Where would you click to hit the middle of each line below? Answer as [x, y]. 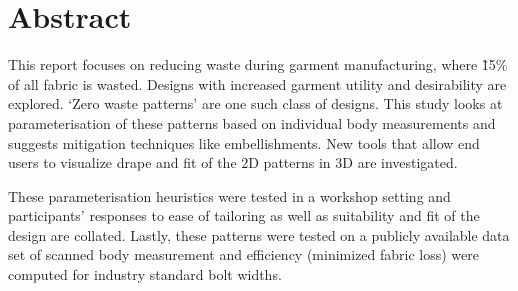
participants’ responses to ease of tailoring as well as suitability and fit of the [244, 215]
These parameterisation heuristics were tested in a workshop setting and [229, 195]
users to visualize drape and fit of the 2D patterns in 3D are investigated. [233, 162]
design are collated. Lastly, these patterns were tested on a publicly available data [259, 234]
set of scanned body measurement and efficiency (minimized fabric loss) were [244, 254]
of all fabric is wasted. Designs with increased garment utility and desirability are [257, 83]
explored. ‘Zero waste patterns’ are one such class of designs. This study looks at [255, 103]
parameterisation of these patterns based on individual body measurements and [252, 122]
